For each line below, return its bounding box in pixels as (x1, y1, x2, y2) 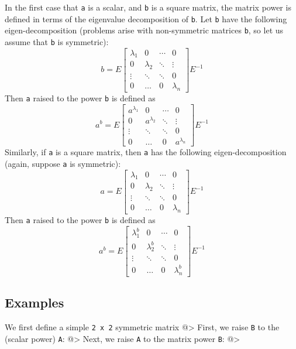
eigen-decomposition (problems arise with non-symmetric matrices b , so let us (5, 24, 284, 36)
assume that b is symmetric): (5, 35, 109, 47)
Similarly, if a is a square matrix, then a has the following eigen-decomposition (5, 146, 287, 158)
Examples (5, 293, 64, 312)
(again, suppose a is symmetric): (5, 157, 121, 169)
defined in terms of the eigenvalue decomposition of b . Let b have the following (5, 12, 287, 25)
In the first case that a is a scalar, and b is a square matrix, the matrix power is (5, 1, 291, 13)
